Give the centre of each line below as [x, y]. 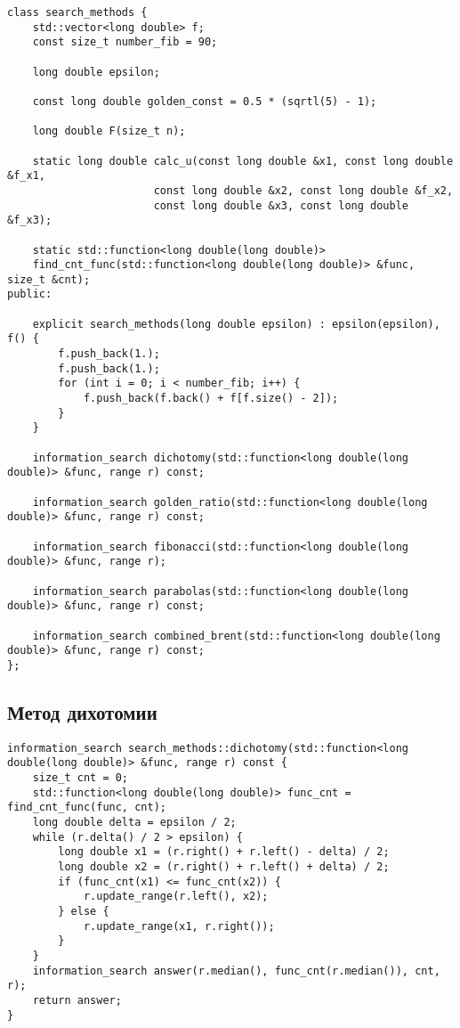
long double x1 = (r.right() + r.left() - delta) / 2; [224, 852]
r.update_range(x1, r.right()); [179, 926]
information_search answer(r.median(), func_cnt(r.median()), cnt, [236, 971]
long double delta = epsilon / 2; [134, 823]
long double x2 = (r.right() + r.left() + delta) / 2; [224, 866]
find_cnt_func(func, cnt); [87, 808]
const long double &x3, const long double [281, 205]
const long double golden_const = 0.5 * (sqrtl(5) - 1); [205, 101]
